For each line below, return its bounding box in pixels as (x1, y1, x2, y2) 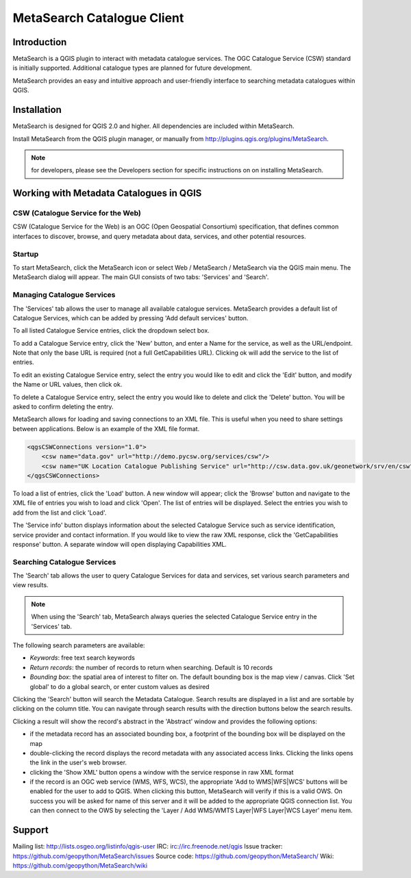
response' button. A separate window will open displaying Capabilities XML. (12, 540, 227, 548)
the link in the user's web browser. (29, 758, 127, 766)
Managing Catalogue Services (12, 290, 116, 300)
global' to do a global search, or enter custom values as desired (29, 682, 210, 690)
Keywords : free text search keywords (29, 654, 135, 662)
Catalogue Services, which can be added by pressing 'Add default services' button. (12, 313, 249, 322)
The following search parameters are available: (12, 641, 145, 649)
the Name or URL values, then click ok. (12, 380, 123, 389)
